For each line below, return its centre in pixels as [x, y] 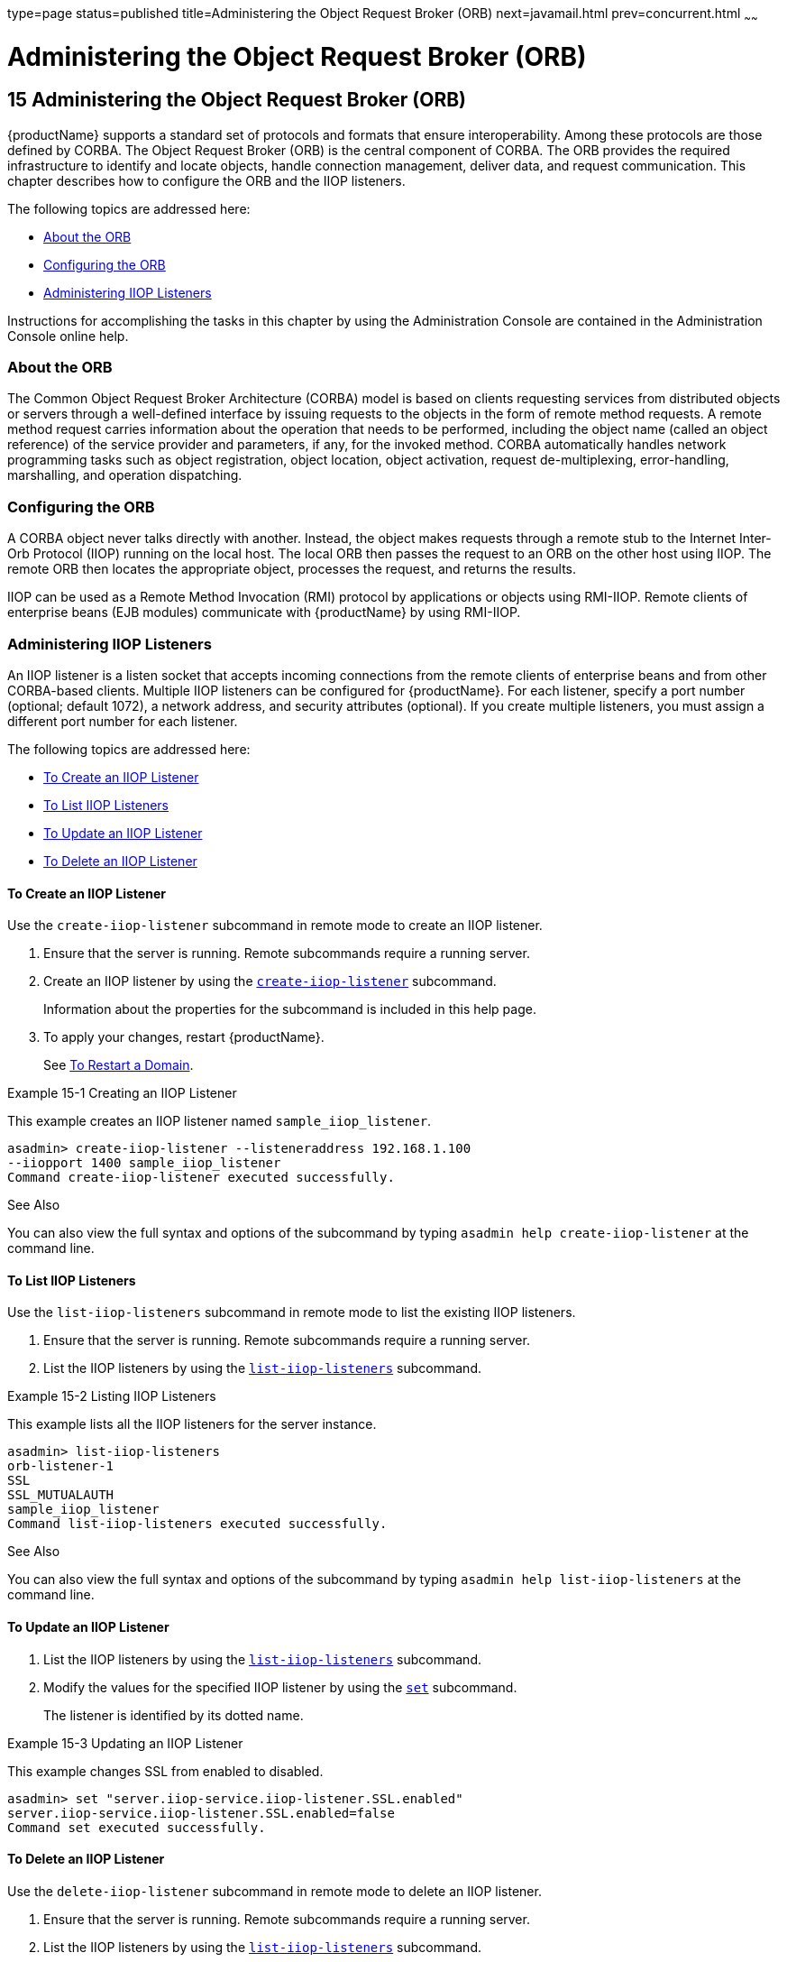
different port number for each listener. [123, 721]
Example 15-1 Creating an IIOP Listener [122, 1093]
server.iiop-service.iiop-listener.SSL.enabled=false [201, 1813]
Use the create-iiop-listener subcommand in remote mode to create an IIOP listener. [275, 926]
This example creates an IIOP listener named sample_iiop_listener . [220, 1121]
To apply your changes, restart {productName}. [184, 1037]
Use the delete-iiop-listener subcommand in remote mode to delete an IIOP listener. [275, 1891]
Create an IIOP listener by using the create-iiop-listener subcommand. [270, 981]
